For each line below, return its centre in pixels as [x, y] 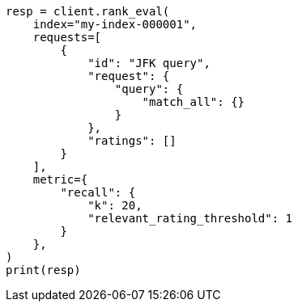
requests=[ [67, 37]
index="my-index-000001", [115, 24]
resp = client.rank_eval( [88, 11]
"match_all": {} [194, 102]
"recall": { [98, 192]
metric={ [60, 179]
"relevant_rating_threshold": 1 [190, 218]
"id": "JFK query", [149, 63]
